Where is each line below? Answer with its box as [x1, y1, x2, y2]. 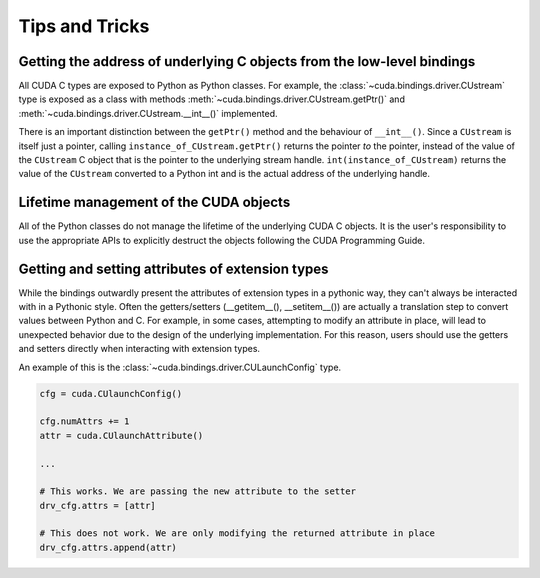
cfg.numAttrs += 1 [39, 416, 130, 427]
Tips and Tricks [18, 15, 150, 37]
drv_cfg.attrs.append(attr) [39, 541, 177, 553]
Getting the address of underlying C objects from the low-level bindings [18, 53, 476, 70]
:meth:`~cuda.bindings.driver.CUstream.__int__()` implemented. [18, 107, 279, 119]
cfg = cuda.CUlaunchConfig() [39, 388, 183, 399]
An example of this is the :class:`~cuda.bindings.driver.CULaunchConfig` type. [18, 361, 342, 373]
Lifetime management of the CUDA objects [18, 194, 291, 211]
